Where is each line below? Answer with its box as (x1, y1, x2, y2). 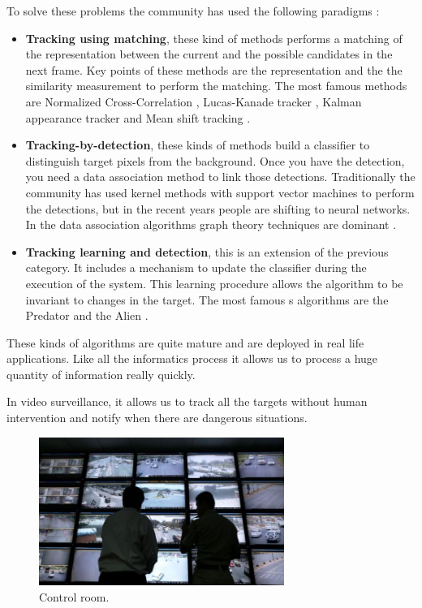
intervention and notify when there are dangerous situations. (6, 409, 308, 426)
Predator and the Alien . (25, 307, 149, 324)
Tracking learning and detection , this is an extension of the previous (25, 243, 389, 260)
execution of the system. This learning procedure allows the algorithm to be (25, 274, 403, 291)
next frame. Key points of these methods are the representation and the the (25, 61, 403, 78)
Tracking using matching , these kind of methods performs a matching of (25, 29, 403, 46)
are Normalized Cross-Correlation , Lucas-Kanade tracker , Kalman (25, 93, 362, 110)
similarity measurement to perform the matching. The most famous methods (25, 77, 407, 94)
